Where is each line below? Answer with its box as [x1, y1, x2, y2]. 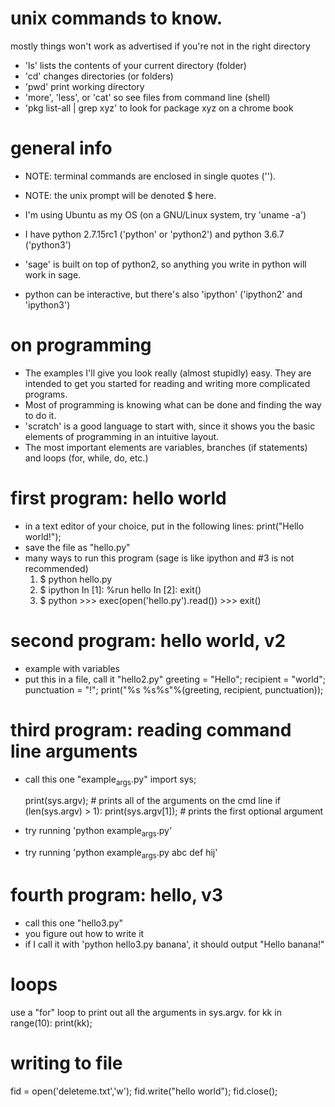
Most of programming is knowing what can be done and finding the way [24, 398, 322, 411]
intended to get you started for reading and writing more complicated [24, 377, 311, 389]
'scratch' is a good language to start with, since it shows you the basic [24, 420, 316, 432]
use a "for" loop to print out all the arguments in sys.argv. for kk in [10, 1006, 282, 1018]
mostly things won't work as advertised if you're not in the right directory [10, 40, 311, 52]
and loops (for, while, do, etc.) [24, 452, 149, 464]
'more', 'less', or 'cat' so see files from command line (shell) [24, 91, 271, 103]
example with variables [24, 662, 120, 674]
